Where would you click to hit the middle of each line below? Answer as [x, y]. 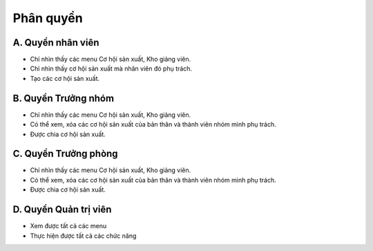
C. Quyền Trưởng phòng [65, 154]
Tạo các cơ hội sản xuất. [65, 78]
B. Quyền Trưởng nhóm [63, 98]
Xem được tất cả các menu [68, 226]
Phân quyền [48, 18]
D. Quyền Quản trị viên [62, 210]
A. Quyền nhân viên [56, 43]
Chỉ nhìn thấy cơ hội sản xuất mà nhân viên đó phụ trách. [111, 68]
